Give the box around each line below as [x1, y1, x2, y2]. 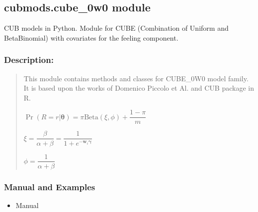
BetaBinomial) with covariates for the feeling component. [4, 32, 178, 43]
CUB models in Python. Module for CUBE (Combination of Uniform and [4, 23, 229, 33]
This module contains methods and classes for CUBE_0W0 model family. [23, 73, 249, 83]
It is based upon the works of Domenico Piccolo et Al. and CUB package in [23, 83, 254, 93]
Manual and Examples [4, 180, 95, 193]
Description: [4, 53, 54, 66]
